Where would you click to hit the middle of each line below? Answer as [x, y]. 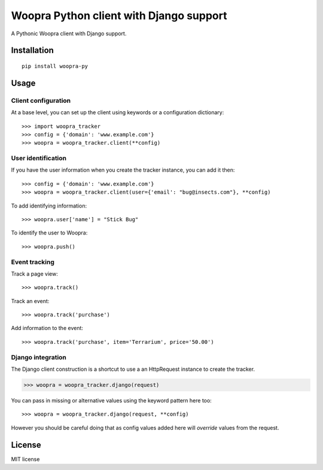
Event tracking [33, 262]
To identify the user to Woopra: [49, 233]
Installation [32, 51]
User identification [39, 158]
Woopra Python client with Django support [119, 16]
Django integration [39, 357]
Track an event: [30, 301]
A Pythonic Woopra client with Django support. [69, 33]
